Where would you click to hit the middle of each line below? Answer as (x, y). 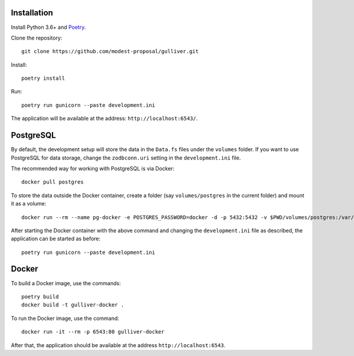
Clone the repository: (37, 38)
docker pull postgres (53, 182)
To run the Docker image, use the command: (65, 318)
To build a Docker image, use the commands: (66, 283)
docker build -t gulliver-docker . (73, 305)
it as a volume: (29, 204)
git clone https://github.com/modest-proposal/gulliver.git (110, 51)
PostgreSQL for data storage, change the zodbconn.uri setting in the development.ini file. (126, 158)
